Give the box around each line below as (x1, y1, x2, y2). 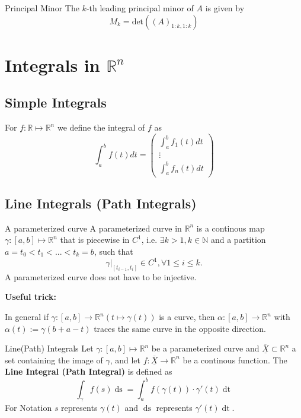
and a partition (210, 233, 266, 246)
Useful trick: (5, 290, 56, 303)
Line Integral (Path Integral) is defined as (5, 365, 172, 378)
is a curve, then (159, 311, 215, 323)
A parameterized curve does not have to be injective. (5, 270, 197, 283)
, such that (94, 245, 133, 257)
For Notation (5, 401, 52, 414)
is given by (205, 2, 245, 14)
